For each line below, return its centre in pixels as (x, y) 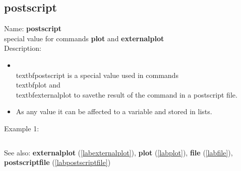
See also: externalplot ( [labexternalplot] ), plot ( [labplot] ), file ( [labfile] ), (118, 152)
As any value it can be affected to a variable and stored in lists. (114, 111)
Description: (23, 48)
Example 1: (22, 128)
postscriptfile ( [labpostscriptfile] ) (57, 162)
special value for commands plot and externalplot (84, 38)
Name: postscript (33, 28)
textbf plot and (38, 85)
